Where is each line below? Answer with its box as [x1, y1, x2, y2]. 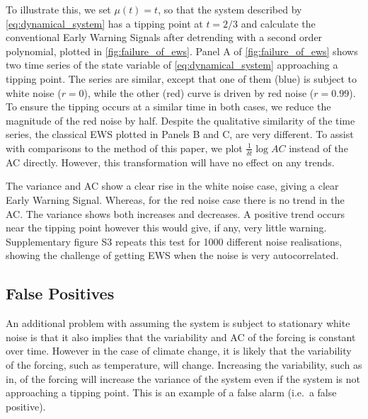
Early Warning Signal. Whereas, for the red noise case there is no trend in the [6, 192, 345, 207]
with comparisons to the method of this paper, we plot [6, 140, 243, 155]
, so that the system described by [158, 2, 302, 16]
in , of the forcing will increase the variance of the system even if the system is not [6, 371, 361, 386]
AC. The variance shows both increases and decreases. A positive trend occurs [6, 206, 345, 221]
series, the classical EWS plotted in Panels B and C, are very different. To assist [6, 127, 354, 142]
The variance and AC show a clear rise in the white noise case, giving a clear [6, 178, 339, 193]
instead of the [289, 140, 348, 155]
